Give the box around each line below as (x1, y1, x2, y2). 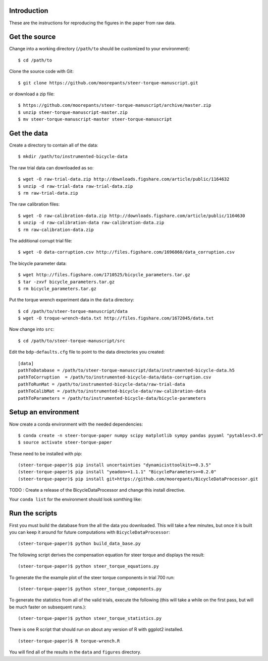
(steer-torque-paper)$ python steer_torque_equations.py (18, 564, 160, 569)
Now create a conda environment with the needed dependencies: (9, 421, 143, 427)
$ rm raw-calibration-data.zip (18, 226, 94, 232)
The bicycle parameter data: (9, 260, 67, 266)
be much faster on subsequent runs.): (9, 604, 87, 610)
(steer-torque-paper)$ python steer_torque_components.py (18, 586, 162, 591)
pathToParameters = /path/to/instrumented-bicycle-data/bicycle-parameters (18, 395, 206, 401)
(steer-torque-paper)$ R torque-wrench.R (18, 638, 120, 644)
